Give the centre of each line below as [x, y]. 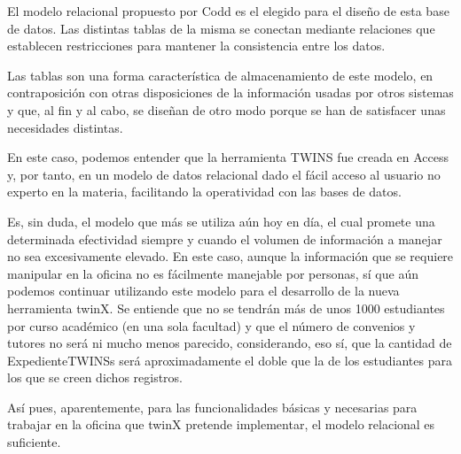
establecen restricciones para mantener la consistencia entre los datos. [196, 46]
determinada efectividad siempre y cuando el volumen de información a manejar [225, 239]
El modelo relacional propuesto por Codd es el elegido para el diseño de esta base [228, 11]
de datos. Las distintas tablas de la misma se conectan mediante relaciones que [221, 28]
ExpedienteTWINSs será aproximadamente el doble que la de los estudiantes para [230, 360]
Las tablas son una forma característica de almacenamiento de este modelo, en [220, 75]
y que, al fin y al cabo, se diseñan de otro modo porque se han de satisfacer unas [227, 109]
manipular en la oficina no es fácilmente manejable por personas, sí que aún [213, 273]
